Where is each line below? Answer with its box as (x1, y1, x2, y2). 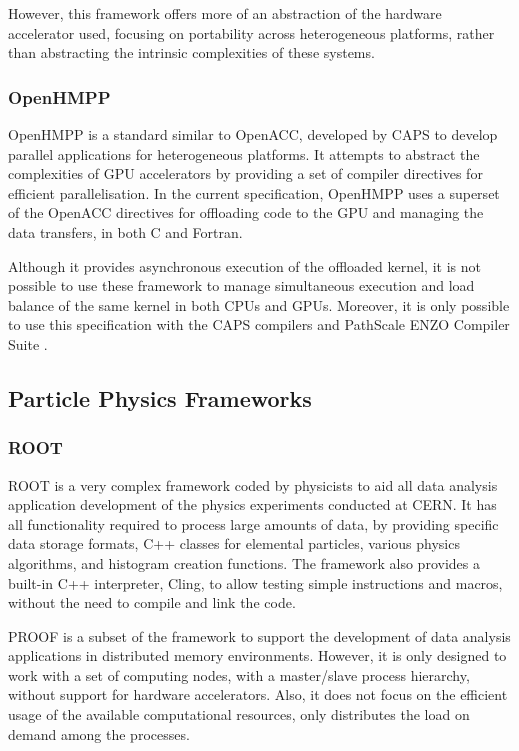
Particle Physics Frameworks (8, 382, 312, 413)
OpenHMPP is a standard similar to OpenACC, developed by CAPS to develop (8, 124, 498, 144)
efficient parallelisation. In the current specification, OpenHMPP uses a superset (8, 182, 500, 203)
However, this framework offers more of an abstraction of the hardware (8, 3, 442, 23)
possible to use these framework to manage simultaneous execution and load (8, 275, 475, 296)
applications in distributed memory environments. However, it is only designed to (8, 645, 507, 666)
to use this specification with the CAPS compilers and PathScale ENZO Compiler (8, 314, 510, 335)
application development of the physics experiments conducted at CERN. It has (8, 494, 497, 515)
